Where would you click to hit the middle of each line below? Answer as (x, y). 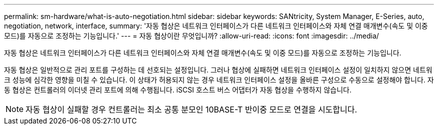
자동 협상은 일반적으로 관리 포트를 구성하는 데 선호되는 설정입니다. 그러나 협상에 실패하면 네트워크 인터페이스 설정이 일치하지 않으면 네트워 (218, 70)
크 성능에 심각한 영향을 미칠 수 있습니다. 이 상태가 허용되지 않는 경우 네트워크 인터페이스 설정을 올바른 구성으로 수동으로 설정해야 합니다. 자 (219, 80)
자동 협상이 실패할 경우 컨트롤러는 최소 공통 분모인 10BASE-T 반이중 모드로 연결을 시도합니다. (191, 109)
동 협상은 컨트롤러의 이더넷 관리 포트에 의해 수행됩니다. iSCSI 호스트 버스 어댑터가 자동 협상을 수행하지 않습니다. (178, 90)
